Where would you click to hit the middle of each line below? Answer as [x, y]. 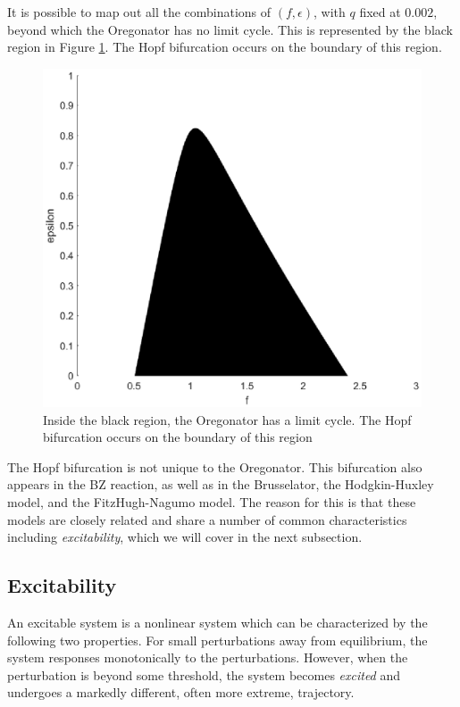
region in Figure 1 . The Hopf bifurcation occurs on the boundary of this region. [225, 47]
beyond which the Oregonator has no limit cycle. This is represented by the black [230, 29]
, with [330, 12]
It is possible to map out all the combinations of [139, 12]
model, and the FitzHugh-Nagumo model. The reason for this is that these [212, 502]
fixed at [380, 12]
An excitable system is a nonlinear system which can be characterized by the [217, 623]
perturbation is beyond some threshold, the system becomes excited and [204, 674]
